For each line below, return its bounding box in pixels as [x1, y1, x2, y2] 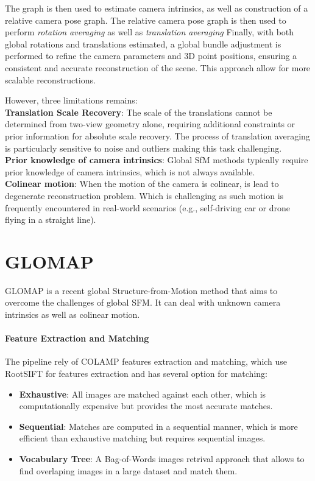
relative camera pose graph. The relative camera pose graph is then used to [5, 13, 286, 26]
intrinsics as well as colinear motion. [5, 308, 140, 320]
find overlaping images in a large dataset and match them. [19, 464, 238, 477]
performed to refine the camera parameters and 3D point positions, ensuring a [5, 49, 297, 62]
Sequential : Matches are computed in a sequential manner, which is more [19, 420, 298, 432]
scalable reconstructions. [5, 73, 96, 86]
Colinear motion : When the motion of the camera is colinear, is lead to [5, 177, 279, 190]
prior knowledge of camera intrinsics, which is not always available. [5, 165, 255, 178]
